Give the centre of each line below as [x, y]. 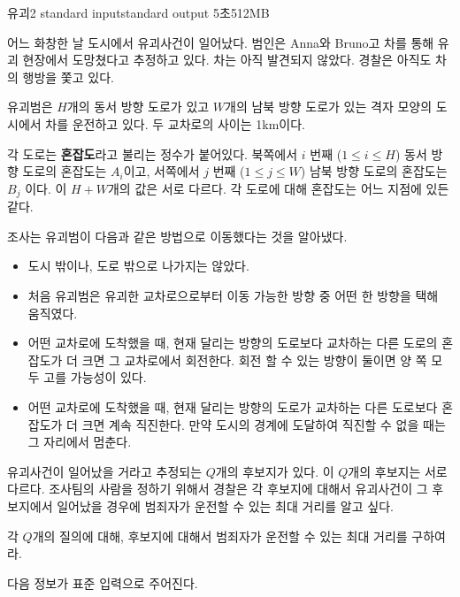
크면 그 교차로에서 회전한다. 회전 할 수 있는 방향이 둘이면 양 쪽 [254, 360]
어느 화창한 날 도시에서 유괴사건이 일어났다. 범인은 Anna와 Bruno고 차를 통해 [221, 42]
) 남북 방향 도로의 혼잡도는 [374, 171]
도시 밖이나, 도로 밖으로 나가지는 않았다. [138, 266]
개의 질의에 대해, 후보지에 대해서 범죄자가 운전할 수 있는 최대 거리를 [220, 536]
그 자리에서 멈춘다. [80, 442]
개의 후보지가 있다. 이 [275, 471]
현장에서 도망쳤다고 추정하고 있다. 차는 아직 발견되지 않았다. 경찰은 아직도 [227, 60]
